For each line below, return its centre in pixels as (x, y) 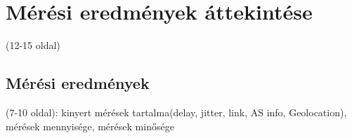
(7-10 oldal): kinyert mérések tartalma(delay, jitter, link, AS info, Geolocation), (176, 112)
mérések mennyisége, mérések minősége (90, 126)
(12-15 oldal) (33, 45)
